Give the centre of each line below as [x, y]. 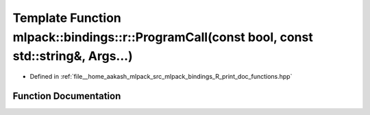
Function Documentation [67, 96]
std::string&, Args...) [73, 56]
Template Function [67, 18]
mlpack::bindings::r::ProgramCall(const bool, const [163, 37]
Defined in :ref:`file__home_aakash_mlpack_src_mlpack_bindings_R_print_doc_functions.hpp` [161, 77]
